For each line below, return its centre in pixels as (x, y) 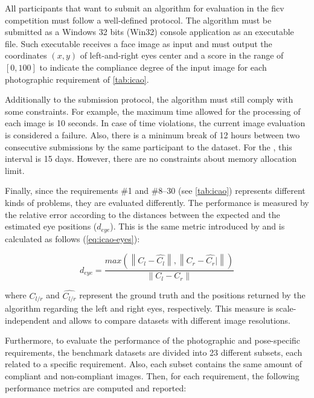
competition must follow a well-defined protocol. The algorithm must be (138, 20)
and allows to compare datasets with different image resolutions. (171, 320)
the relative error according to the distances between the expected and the (143, 214)
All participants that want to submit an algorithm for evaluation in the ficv (145, 8)
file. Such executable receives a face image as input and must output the (139, 43)
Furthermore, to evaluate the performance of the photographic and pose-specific (153, 340)
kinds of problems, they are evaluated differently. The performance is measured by (157, 202)
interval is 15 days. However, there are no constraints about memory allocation (151, 159)
